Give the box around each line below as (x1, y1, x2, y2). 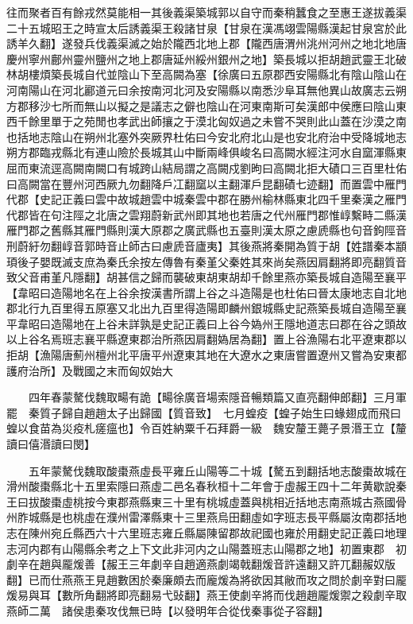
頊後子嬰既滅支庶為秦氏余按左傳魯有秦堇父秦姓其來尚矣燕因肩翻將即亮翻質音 (6, 253, 407, 269)
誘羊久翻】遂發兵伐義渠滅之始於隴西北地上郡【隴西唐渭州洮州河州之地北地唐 (6, 35, 407, 52)
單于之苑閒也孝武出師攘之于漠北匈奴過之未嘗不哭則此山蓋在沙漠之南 (50, 113, 407, 130)
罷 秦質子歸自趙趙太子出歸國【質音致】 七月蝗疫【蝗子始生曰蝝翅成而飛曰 (6, 404, 401, 421)
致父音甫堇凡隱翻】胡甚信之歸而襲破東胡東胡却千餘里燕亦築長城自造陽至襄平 (6, 269, 407, 285)
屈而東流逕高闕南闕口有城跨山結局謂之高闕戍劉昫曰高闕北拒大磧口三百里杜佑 (6, 159, 407, 176)
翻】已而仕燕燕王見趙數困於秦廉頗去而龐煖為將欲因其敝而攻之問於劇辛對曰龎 (6, 571, 407, 587)
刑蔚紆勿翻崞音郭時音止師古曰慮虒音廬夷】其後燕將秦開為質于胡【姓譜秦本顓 (6, 237, 407, 254)
